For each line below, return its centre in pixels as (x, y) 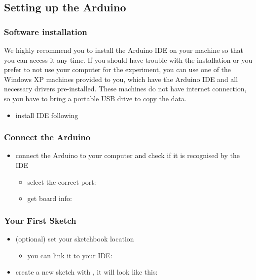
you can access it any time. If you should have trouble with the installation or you (128, 60)
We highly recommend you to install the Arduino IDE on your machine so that (124, 50)
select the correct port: (62, 181)
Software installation (46, 31)
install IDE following (47, 115)
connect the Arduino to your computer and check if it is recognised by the (128, 155)
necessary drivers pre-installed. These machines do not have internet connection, (125, 89)
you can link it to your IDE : (70, 255)
